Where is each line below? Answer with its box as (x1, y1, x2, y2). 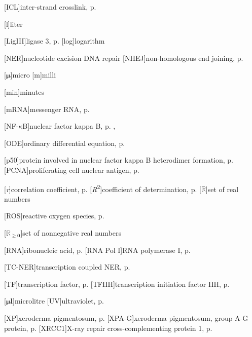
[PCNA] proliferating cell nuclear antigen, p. (4, 164, 139, 175)
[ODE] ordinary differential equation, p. (4, 137, 125, 148)
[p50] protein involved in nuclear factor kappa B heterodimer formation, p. (4, 155, 233, 165)
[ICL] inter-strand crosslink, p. (4, 2, 96, 12)
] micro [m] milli (10, 69, 56, 80)
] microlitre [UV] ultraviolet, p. (13, 295, 104, 306)
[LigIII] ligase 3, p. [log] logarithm (4, 35, 105, 46)
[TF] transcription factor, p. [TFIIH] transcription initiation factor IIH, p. (4, 278, 230, 289)
